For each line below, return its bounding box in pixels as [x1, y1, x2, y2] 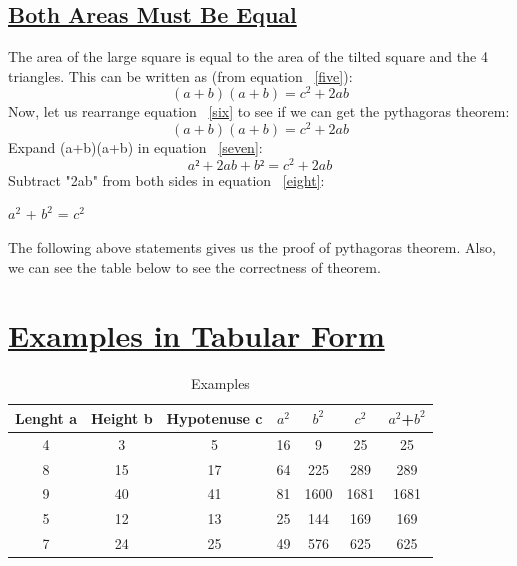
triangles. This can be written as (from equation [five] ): [8, 65, 353, 86]
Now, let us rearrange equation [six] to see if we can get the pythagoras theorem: [8, 101, 510, 122]
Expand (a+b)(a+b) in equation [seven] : [8, 137, 263, 158]
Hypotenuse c [166, 407, 263, 428]
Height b [91, 407, 153, 428]
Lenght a [15, 407, 78, 428]
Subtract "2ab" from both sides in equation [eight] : [8, 169, 325, 190]
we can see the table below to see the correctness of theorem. [8, 256, 381, 277]
